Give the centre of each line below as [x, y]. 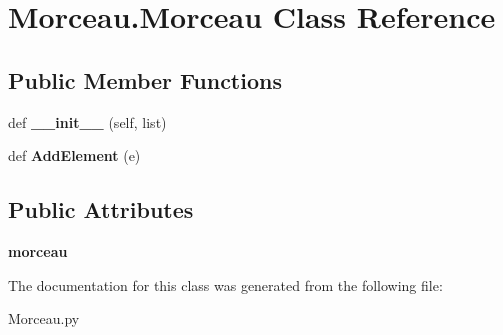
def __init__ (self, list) [87, 121]
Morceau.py [44, 318]
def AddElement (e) [74, 155]
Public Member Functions [145, 79]
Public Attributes [101, 209]
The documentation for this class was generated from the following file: [225, 284]
